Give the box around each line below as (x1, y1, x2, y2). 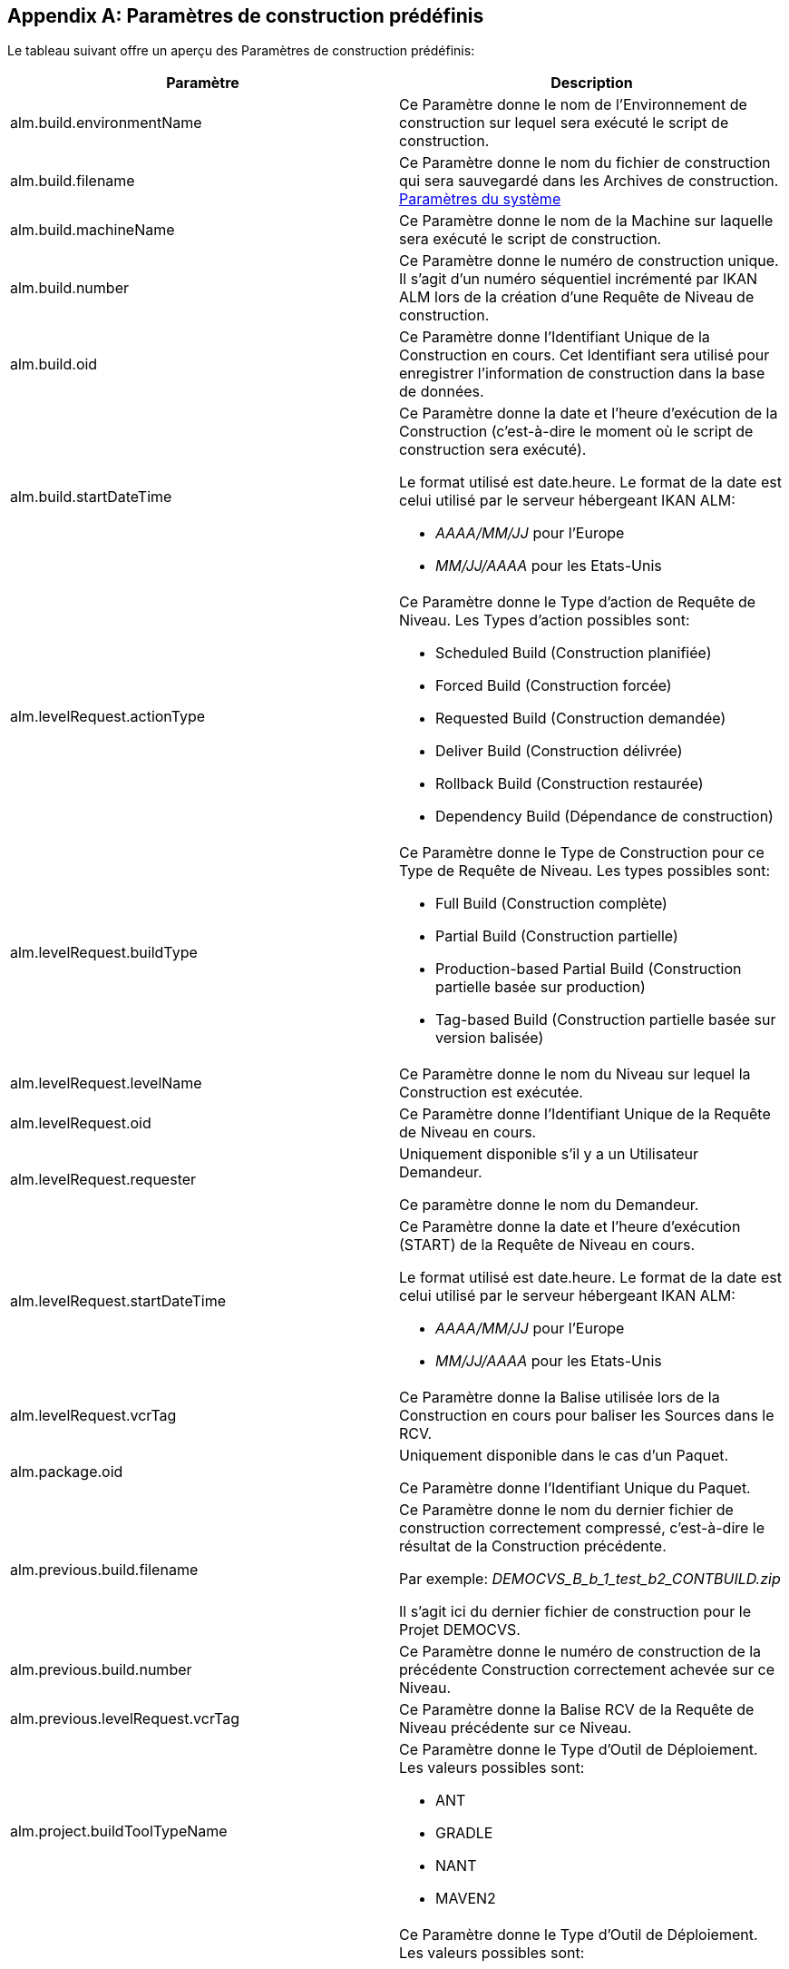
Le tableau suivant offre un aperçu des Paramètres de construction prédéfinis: (7, 43, 475, 59)
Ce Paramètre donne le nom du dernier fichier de (399, 1501, 734, 1520)
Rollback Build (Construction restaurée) (435, 774, 704, 793)
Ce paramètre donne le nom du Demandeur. (399, 1196, 699, 1215)
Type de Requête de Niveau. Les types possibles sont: (399, 861, 771, 881)
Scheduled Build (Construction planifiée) (435, 644, 712, 663)
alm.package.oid (10, 1462, 123, 1482)
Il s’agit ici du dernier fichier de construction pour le (399, 1602, 751, 1621)
